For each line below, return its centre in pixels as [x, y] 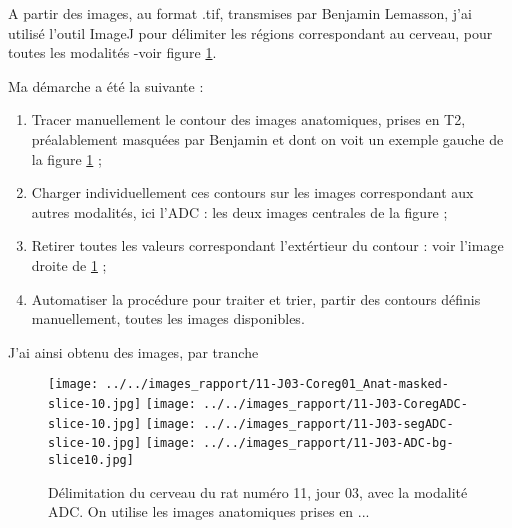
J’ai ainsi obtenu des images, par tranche [133, 351]
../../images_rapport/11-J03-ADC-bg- [328, 443]
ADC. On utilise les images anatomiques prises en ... [209, 511]
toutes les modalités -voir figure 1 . [112, 52]
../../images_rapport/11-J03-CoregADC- [335, 403]
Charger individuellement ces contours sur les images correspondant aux [252, 192]
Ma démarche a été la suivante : [106, 85]
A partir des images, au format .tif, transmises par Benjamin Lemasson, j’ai [240, 13]
